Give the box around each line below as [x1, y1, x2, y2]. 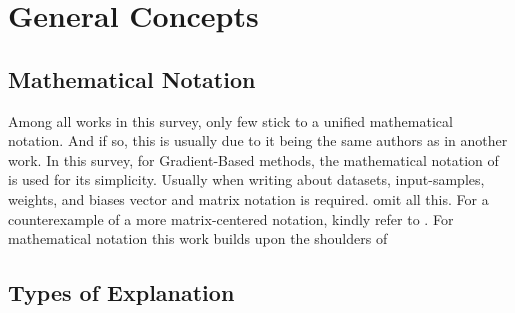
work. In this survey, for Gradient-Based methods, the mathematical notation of [8, 149, 499, 170]
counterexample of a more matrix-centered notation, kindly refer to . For [8, 208, 454, 229]
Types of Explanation [8, 277, 235, 308]
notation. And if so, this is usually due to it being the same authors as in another [8, 130, 508, 151]
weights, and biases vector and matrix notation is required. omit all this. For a [8, 188, 489, 209]
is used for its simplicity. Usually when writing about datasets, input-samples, [8, 169, 485, 190]
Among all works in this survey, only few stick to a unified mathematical [8, 110, 453, 131]
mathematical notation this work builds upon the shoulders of [8, 228, 388, 249]
